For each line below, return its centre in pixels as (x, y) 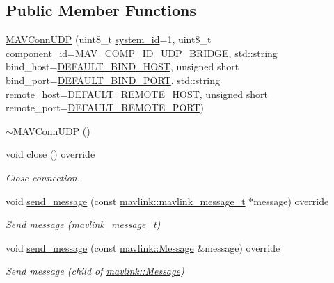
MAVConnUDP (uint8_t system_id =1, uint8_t (109, 39)
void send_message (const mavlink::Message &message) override (143, 247)
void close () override (50, 154)
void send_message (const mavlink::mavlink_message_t (126, 201)
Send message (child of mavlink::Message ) (95, 271)
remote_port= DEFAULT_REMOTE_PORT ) (105, 107)
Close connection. (43, 177)
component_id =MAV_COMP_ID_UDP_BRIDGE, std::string (142, 52)
